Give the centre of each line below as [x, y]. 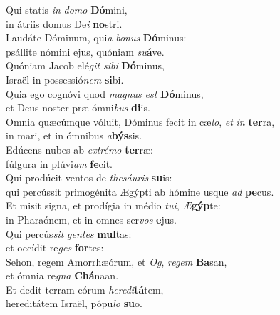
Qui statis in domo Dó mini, [67, 9]
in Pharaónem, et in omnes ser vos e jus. [91, 219]
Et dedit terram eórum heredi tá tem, [85, 289]
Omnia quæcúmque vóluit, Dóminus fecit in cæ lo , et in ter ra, [140, 121]
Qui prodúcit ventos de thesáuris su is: [89, 177]
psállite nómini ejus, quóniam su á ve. [85, 51]
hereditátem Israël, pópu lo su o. [74, 303]
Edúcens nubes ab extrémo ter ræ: [79, 149]
